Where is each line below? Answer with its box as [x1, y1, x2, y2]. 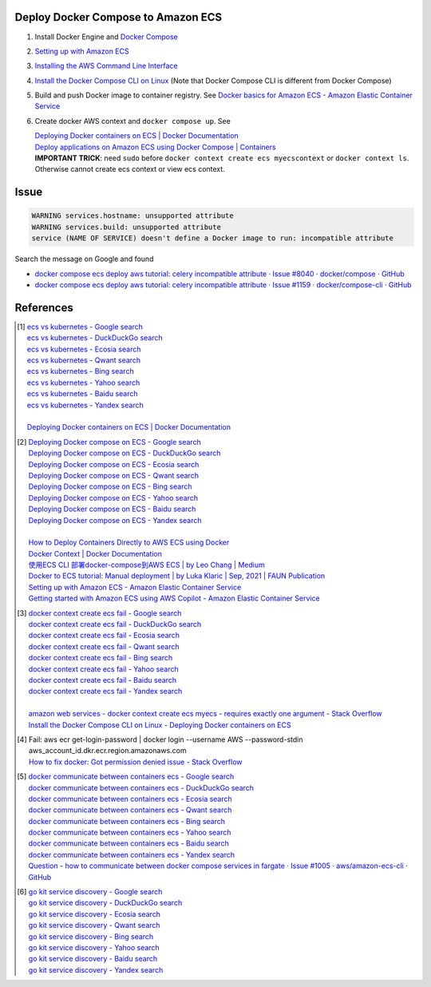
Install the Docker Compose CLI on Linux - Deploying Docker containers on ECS [28, 719, 291, 730]
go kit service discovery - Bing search [28, 931, 154, 941]
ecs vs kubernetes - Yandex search [26, 400, 144, 410]
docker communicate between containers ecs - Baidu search [28, 838, 229, 848]
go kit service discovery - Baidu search [28, 954, 158, 964]
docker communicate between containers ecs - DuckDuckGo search [28, 783, 255, 792]
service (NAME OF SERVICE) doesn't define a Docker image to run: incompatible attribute [31, 234, 394, 243]
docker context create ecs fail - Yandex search [28, 687, 183, 696]
